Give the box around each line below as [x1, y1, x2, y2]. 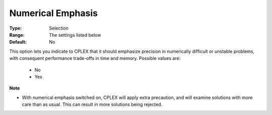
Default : [9, 39, 27, 45]
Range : [9, 32, 25, 38]
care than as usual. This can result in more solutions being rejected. [22, 101, 163, 107]
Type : [9, 25, 22, 31]
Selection [49, 25, 69, 31]
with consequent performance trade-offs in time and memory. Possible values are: [9, 55, 181, 61]
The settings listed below [49, 32, 101, 38]
